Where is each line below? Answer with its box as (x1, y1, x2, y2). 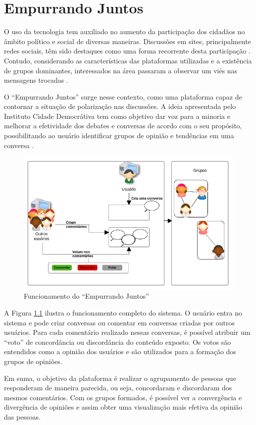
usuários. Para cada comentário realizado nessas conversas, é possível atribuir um (4, 327, 251, 337)
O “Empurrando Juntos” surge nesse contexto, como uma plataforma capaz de (4, 91, 242, 102)
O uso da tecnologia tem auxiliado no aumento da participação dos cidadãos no (4, 26, 245, 37)
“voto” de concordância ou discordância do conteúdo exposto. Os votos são (4, 336, 231, 347)
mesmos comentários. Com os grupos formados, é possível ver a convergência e (4, 392, 242, 402)
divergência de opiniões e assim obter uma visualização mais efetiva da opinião (4, 402, 243, 412)
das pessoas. (4, 411, 41, 422)
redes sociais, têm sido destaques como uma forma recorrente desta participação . (4, 46, 251, 56)
